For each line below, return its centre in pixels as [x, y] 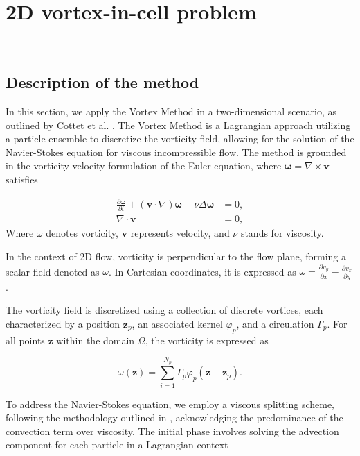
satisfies [22, 179]
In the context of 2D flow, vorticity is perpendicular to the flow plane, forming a [176, 256]
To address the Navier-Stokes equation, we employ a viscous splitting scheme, [170, 404]
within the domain [96, 340]
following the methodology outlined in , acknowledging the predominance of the [174, 417]
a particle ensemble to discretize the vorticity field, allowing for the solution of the [180, 138]
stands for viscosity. [282, 233]
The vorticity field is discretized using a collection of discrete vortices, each [164, 310]
